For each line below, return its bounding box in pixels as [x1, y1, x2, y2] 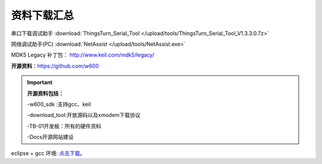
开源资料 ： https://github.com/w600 [11, 62, 99, 70]
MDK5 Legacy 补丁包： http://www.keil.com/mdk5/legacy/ [11, 51, 154, 59]
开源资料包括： [27, 90, 64, 97]
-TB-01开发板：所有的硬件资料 [27, 122, 101, 130]
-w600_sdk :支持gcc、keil [27, 100, 91, 108]
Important [27, 79, 53, 86]
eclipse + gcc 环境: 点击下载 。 [11, 150, 86, 157]
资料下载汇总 [11, 9, 75, 22]
